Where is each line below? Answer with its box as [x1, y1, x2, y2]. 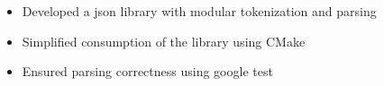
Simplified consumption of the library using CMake [22, 31, 306, 50]
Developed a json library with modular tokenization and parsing [22, 2, 377, 20]
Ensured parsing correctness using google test [22, 62, 273, 81]
